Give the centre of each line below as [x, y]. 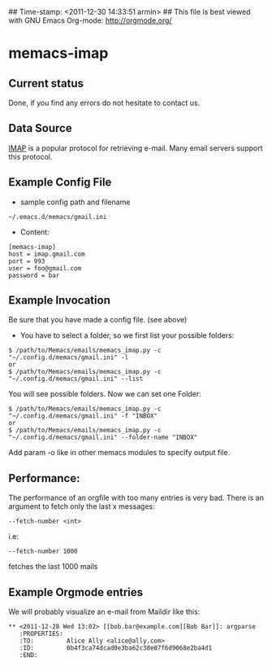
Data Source [40, 128]
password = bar [34, 275]
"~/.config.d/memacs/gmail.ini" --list [76, 379]
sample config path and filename [75, 202]
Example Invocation [60, 300]
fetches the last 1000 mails [53, 567]
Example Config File [60, 182]
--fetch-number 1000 [43, 552]
